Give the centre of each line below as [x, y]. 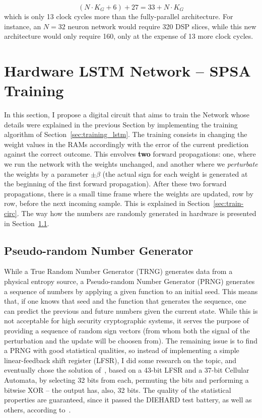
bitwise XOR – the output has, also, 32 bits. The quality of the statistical [118, 390]
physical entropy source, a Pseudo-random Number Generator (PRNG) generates [129, 281]
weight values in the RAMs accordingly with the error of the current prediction [126, 144]
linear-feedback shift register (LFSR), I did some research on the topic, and [120, 360]
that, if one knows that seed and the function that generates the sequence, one [125, 301]
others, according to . [38, 409]
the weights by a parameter [46, 173]
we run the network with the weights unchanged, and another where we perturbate [131, 164]
